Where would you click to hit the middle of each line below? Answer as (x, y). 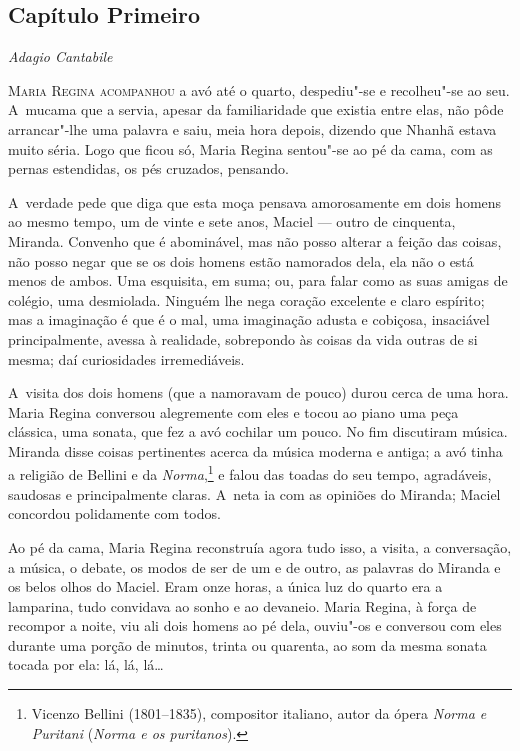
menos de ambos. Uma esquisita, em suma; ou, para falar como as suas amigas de (258, 280)
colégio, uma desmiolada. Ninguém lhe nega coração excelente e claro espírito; (246, 299)
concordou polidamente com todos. (114, 513)
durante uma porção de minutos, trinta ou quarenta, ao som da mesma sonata (247, 644)
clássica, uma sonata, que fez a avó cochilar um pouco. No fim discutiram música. (258, 431)
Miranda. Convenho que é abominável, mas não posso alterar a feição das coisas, (255, 240)
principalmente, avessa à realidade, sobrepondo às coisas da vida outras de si (243, 338)
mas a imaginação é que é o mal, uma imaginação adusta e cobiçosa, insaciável (249, 319)
